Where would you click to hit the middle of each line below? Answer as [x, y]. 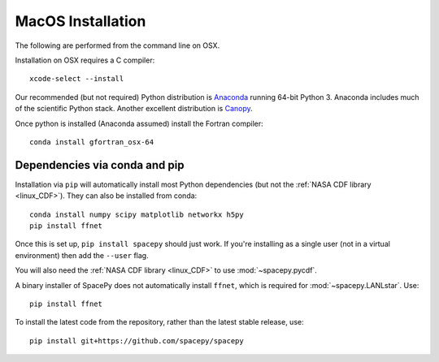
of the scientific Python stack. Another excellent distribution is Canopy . [134, 109]
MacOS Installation [80, 21]
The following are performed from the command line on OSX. [117, 45]
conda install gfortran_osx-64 [92, 142]
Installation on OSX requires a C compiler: [85, 60]
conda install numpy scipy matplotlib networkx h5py [137, 214]
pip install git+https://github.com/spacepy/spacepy [137, 340]
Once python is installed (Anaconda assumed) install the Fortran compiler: [139, 123]
